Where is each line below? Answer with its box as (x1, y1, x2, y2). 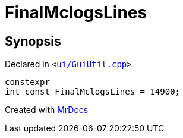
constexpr (5, 77, 50, 87)
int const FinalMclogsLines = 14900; (5, 87, 181, 97)
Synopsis (5, 33, 61, 49)
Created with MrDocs (5, 105, 89, 115)
